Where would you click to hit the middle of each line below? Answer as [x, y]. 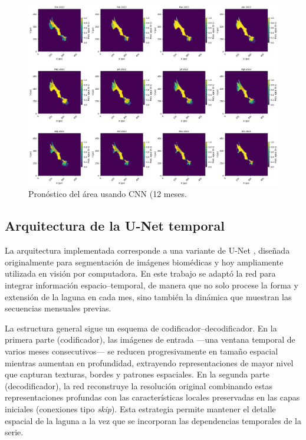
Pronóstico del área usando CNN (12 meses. [108, 194]
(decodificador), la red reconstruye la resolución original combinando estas [139, 385]
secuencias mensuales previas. [58, 308]
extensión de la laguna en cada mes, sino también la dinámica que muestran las [148, 296]
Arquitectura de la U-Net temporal [115, 226]
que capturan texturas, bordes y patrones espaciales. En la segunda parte [137, 374]
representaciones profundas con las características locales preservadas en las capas [152, 397]
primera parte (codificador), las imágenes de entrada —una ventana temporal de [150, 339]
